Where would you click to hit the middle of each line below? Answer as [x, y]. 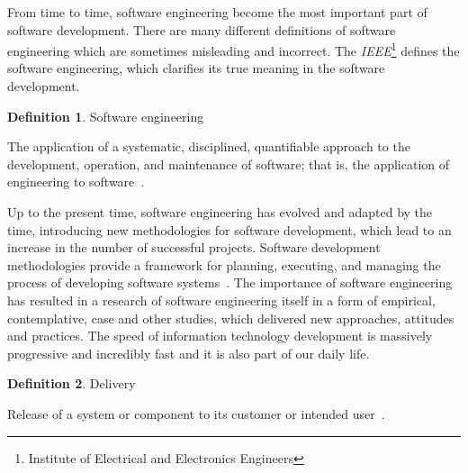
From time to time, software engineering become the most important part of [217, 12]
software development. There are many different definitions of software [202, 29]
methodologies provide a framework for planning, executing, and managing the [224, 264]
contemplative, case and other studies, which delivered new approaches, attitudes [231, 318]
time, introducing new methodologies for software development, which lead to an [229, 229]
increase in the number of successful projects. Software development [194, 247]
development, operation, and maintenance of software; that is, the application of [229, 164]
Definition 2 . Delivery [72, 383]
